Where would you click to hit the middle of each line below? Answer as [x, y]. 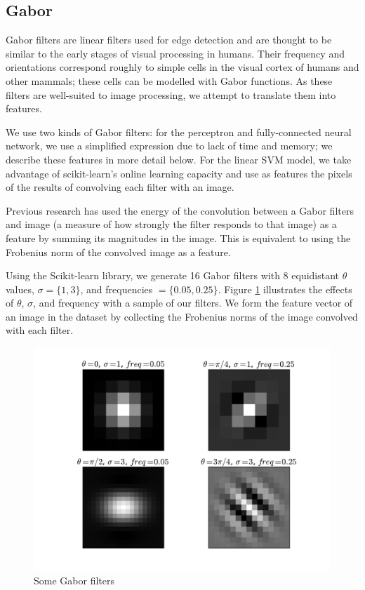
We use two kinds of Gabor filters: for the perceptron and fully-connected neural [179, 132]
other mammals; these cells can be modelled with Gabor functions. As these [169, 80]
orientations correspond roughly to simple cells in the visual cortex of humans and [182, 67]
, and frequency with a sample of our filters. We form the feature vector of [193, 303]
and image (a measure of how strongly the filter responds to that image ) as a [171, 224]
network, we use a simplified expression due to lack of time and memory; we [169, 146]
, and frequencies [117, 289]
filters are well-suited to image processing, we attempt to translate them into [171, 94]
